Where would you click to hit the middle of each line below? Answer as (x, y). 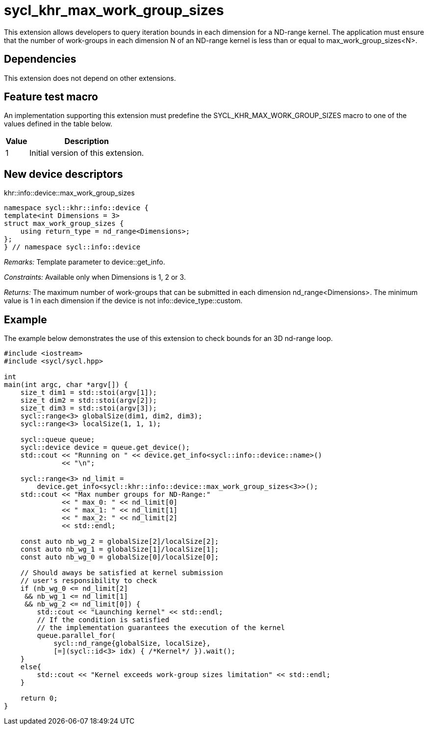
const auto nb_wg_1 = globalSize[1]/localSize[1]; (120, 549)
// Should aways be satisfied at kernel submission (122, 573)
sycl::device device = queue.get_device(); (105, 448)
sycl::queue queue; (58, 440)
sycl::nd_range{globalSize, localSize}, (132, 644)
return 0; (39, 698)
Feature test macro (51, 97)
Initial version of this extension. (87, 153)
